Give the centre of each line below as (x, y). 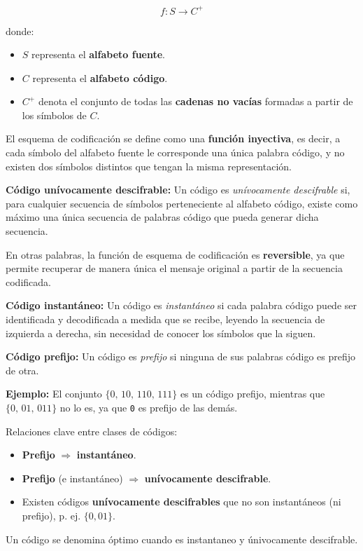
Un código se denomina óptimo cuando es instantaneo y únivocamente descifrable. (182, 539)
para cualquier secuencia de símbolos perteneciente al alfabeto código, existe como (182, 203)
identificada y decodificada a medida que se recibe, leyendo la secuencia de (165, 319)
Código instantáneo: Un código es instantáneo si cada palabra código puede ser (181, 305)
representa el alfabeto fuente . (99, 54)
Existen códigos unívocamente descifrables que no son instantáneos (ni (181, 502)
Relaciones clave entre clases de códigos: (92, 431)
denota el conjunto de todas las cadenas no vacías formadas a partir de (195, 101)
